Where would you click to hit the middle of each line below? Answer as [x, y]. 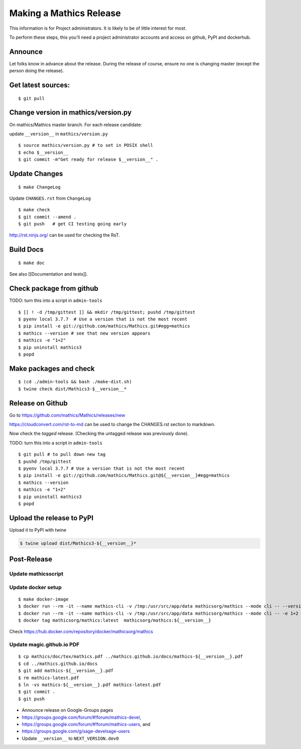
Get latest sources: [40, 85]
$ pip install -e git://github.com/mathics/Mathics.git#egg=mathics [104, 326]
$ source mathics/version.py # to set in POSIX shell [86, 145]
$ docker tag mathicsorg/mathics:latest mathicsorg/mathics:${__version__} [115, 620]
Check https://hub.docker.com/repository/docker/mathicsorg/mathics [81, 632]
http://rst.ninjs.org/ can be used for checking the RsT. [64, 235]
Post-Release [31, 559]
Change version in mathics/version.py [70, 112]
